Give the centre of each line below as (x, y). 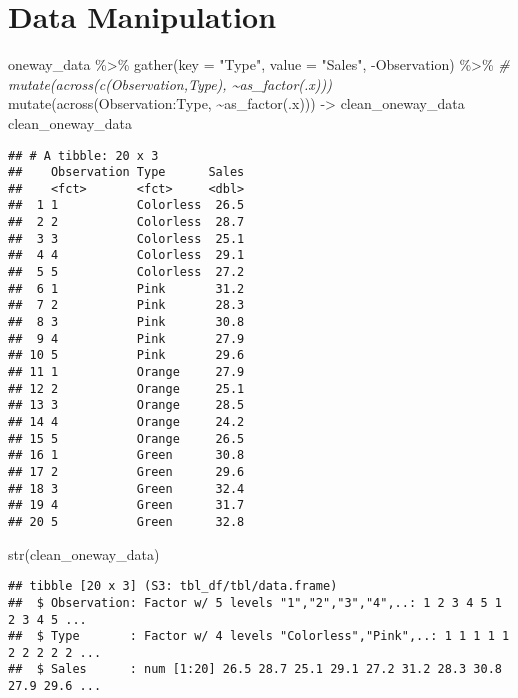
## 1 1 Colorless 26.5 (126, 205)
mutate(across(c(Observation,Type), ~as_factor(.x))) (170, 83)
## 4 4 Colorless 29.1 (126, 255)
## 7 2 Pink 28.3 (126, 305)
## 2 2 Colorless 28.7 (126, 222)
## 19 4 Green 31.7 (126, 505)
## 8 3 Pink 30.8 (126, 322)
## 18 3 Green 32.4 (126, 488)
